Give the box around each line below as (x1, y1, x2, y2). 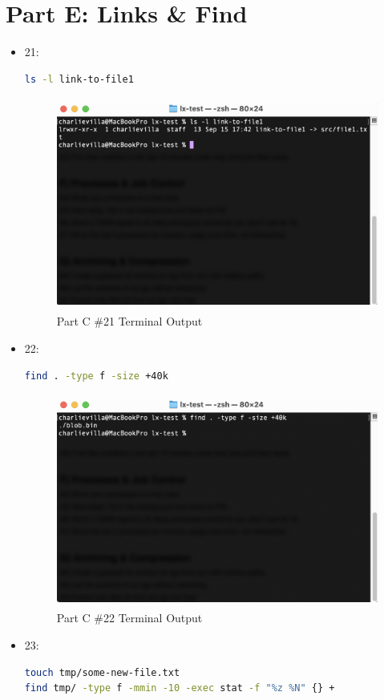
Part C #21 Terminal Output (56, 313, 203, 330)
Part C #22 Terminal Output (56, 609, 203, 626)
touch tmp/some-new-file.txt (24, 666, 180, 678)
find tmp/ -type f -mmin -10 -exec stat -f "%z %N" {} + (24, 682, 335, 694)
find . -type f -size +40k (24, 370, 168, 382)
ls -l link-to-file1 (24, 73, 134, 85)
